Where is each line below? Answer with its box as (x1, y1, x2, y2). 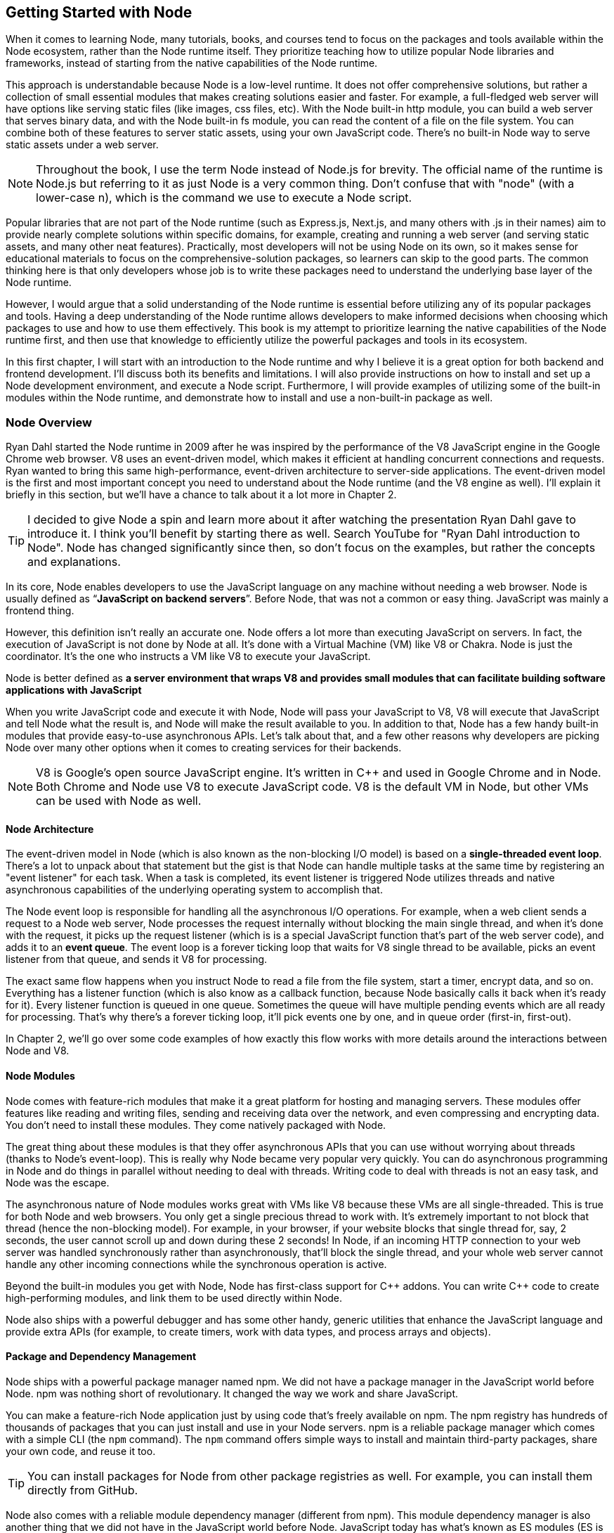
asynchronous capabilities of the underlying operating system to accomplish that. (6, 884, 383, 896)
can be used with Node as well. (36, 794, 202, 808)
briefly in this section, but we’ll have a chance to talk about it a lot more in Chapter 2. (6, 489, 397, 501)
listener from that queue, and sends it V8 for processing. (6, 953, 268, 966)
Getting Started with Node (6, 4, 192, 21)
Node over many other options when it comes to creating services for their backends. (6, 742, 402, 754)
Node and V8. (6, 1044, 70, 1057)
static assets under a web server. (6, 138, 159, 151)
